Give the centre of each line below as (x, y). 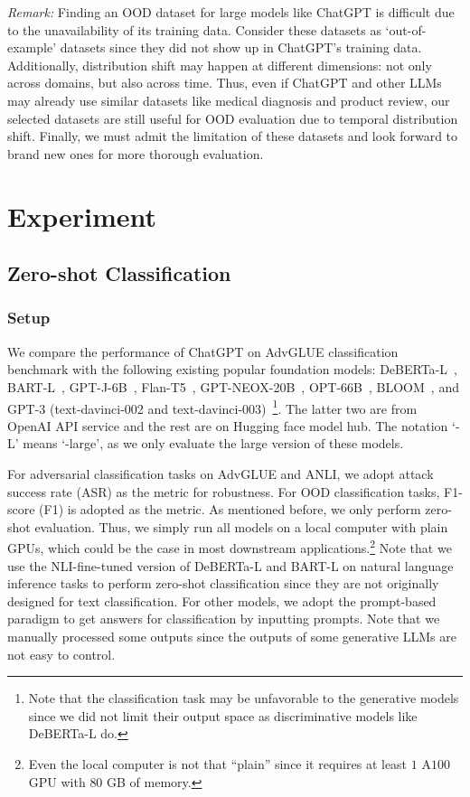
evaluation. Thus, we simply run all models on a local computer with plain (241, 526)
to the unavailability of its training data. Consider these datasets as (194, 29)
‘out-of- (406, 29)
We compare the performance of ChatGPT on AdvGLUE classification (203, 351)
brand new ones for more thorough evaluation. (136, 153)
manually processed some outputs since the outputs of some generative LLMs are (232, 636)
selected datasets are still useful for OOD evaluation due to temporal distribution (233, 118)
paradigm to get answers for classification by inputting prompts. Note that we (224, 619)
